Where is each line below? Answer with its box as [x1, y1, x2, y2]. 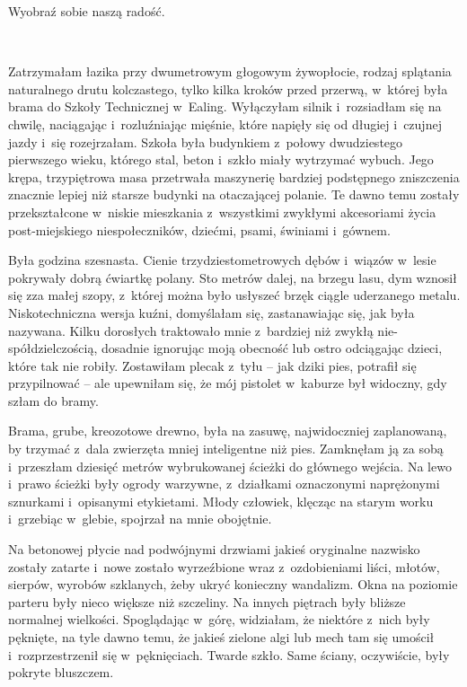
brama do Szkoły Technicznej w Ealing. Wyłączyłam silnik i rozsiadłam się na [8, 97, 442, 116]
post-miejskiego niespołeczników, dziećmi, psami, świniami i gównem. [8, 220, 391, 239]
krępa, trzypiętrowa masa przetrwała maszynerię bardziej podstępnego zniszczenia [8, 167, 460, 186]
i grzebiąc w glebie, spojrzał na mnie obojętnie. [8, 509, 272, 528]
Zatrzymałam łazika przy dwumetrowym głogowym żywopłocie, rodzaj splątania [8, 62, 452, 81]
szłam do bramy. [8, 391, 99, 410]
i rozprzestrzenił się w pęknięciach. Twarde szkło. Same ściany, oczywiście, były [8, 645, 450, 664]
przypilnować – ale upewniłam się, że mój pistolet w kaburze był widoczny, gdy [8, 374, 447, 392]
